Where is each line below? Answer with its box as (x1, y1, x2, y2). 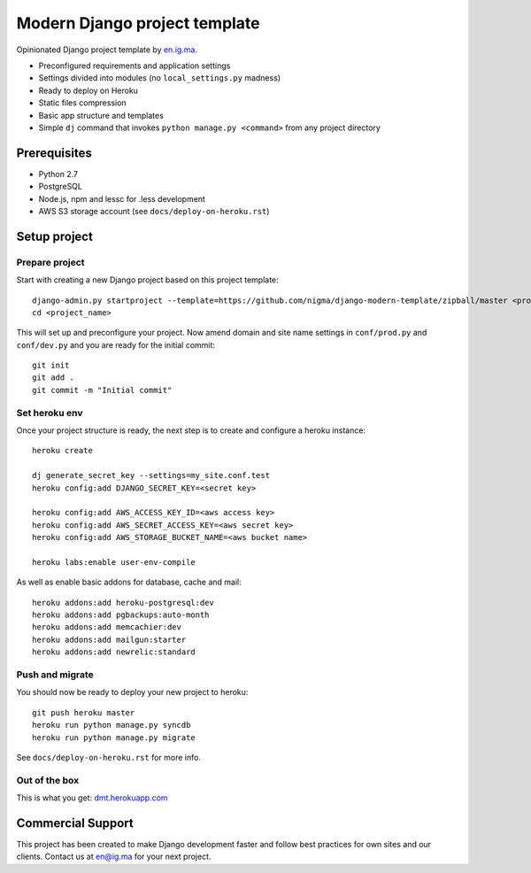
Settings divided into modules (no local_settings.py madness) (38, 73, 281, 83)
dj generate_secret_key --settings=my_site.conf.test (32, 470, 270, 481)
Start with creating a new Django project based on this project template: (16, 274, 279, 285)
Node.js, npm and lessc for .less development (38, 193, 205, 204)
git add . (32, 373, 74, 382)
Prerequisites (16, 145, 92, 160)
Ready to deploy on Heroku (38, 85, 139, 96)
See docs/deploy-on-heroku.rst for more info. (16, 752, 201, 762)
